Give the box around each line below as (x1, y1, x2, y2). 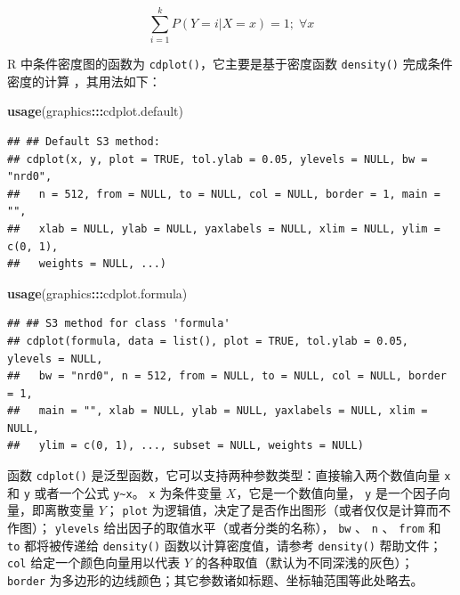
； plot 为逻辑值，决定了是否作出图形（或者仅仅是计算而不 (105, 501, 451, 519)
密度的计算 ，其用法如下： (7, 71, 161, 90)
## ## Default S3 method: (7, 134, 160, 148)
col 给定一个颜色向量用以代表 (7, 553, 181, 572)
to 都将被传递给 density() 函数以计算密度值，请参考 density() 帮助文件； (7, 535, 442, 554)
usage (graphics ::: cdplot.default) (7, 102, 183, 120)
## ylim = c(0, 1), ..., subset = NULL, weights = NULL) (7, 439, 364, 452)
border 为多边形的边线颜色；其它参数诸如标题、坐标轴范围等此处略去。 (7, 571, 424, 589)
